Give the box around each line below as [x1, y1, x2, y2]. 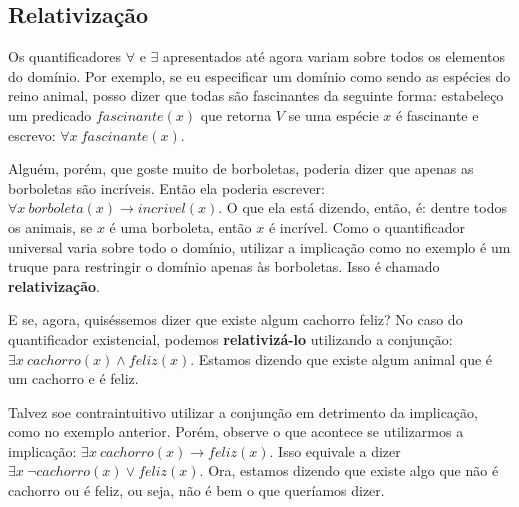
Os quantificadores [8, 46, 121, 67]
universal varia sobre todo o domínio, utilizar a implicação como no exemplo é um [8, 236, 511, 257]
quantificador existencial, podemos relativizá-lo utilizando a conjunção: [8, 328, 453, 349]
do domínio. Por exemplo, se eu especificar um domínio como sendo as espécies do [8, 65, 511, 86]
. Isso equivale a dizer [269, 440, 401, 461]
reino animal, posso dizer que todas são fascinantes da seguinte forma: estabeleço [8, 85, 504, 106]
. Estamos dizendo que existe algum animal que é [190, 348, 493, 369]
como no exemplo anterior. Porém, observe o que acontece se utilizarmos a [8, 421, 464, 442]
